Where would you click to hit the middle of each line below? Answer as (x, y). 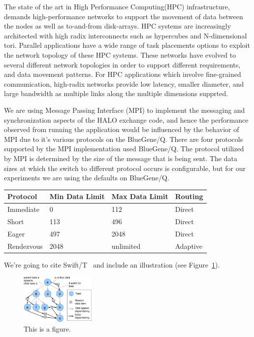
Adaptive (189, 246)
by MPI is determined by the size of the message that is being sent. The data (121, 158)
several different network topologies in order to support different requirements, (122, 64)
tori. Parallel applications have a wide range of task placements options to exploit (127, 45)
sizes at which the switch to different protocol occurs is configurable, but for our (125, 168)
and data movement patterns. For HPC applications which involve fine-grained (123, 74)
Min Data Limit (77, 196)
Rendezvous (25, 246)
